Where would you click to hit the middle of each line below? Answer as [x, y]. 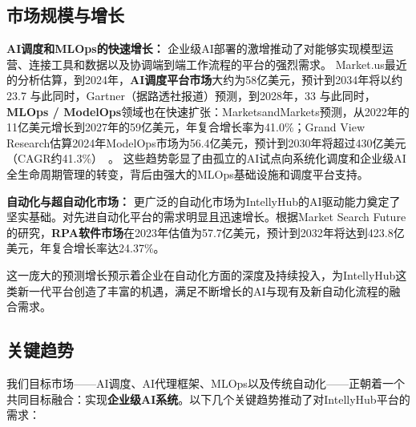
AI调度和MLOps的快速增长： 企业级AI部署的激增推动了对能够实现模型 [194, 48]
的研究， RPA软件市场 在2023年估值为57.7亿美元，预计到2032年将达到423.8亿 [206, 232]
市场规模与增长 [65, 15]
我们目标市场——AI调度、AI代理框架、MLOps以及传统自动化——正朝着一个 [206, 383]
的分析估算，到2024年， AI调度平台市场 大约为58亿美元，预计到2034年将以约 [205, 80]
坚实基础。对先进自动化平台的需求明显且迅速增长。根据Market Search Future [206, 217]
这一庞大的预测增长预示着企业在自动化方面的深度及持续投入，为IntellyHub [201, 274]
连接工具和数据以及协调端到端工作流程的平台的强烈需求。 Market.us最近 [218, 64]
